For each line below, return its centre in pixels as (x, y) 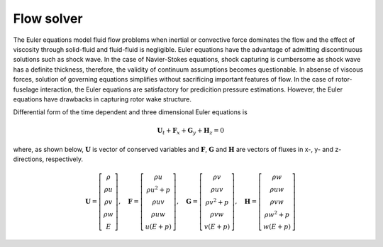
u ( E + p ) (158, 227)
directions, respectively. (48, 159)
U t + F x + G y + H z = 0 (191, 131)
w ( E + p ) (277, 227)
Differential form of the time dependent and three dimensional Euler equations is (130, 112)
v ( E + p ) (217, 227)
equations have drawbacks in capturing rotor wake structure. (102, 99)
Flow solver (48, 18)
